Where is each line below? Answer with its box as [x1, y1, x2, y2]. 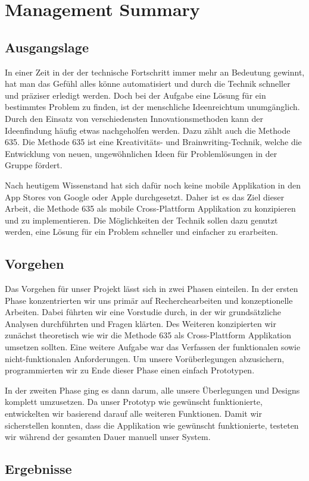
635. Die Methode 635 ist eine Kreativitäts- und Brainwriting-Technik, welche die [5, 136, 302, 148]
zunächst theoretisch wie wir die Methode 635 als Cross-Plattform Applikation [5, 329, 292, 341]
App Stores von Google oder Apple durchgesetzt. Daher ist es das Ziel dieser [5, 190, 285, 203]
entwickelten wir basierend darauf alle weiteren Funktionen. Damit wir [5, 407, 262, 420]
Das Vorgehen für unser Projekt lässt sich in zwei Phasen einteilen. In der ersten [5, 282, 298, 295]
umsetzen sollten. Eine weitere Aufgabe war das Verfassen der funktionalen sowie [5, 341, 301, 353]
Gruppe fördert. [5, 159, 63, 171]
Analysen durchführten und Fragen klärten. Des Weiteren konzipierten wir [5, 317, 276, 329]
